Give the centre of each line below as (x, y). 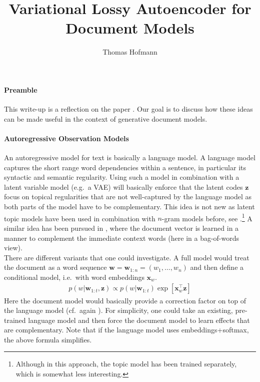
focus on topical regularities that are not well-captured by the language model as (128, 197)
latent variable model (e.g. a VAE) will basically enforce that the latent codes (123, 186)
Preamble (21, 89)
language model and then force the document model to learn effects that (139, 320)
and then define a (217, 267)
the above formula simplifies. (48, 339)
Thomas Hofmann (130, 52)
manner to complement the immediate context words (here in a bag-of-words (122, 238)
